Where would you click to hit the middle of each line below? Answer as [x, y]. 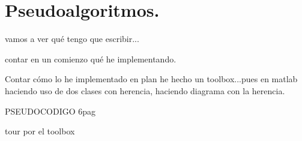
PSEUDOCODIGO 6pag [50, 111]
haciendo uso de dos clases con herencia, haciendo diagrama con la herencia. [145, 90]
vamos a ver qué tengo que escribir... [72, 39]
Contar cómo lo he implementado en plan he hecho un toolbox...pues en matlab [151, 79]
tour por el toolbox [40, 131]
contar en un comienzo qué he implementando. [91, 58]
